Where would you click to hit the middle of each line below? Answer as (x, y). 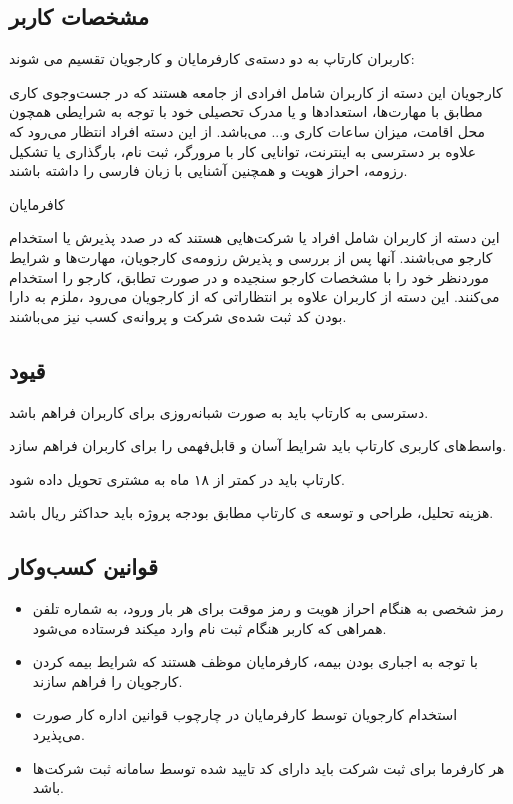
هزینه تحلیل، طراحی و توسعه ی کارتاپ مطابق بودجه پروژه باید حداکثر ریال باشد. (251, 512)
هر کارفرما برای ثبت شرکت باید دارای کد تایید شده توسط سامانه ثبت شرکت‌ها (268, 767)
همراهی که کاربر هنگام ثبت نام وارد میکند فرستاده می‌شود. (209, 627)
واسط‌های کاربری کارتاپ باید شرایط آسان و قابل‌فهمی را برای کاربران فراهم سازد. (258, 445)
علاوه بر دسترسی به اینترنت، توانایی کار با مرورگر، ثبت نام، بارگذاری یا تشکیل (242, 150)
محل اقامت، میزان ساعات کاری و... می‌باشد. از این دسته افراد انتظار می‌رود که (247, 130)
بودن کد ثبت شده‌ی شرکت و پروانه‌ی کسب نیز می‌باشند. (178, 315)
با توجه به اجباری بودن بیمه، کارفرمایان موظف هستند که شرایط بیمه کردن (255, 661)
